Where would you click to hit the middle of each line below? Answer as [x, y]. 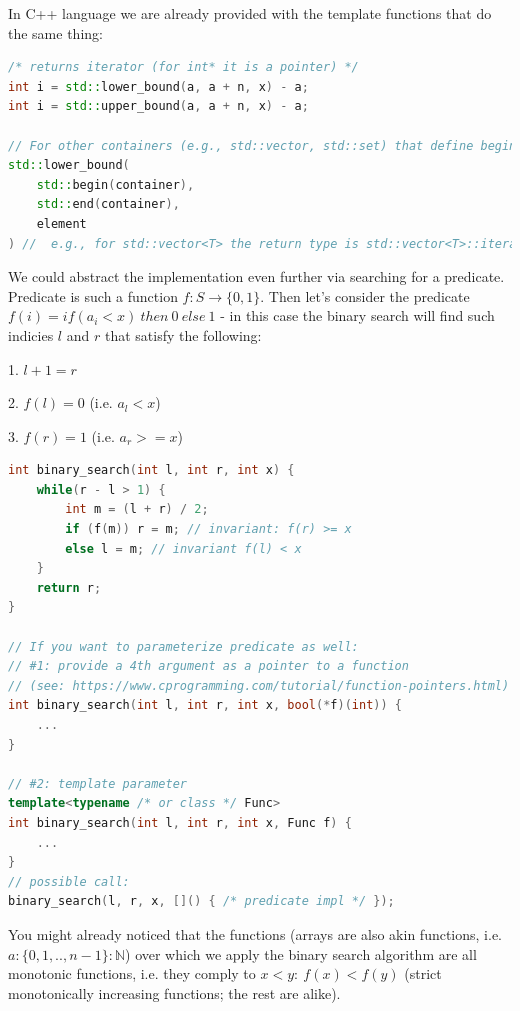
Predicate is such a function [93, 295]
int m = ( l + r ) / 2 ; [137, 509]
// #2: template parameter [97, 783]
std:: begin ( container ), [115, 184]
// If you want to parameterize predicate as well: [183, 646]
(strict [423, 973]
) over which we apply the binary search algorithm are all [301, 953]
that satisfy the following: [183, 334]
